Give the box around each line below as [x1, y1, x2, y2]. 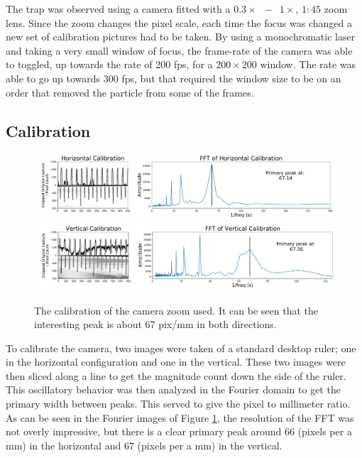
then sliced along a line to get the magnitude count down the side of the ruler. [6, 368, 346, 383]
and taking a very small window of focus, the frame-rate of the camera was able [6, 43, 353, 58]
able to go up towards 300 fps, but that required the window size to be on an [6, 70, 341, 85]
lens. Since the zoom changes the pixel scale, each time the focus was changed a [6, 15, 352, 30]
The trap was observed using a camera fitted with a [6, 1, 231, 16]
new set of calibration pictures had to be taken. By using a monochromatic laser [6, 29, 356, 44]
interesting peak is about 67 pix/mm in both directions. [34, 317, 277, 332]
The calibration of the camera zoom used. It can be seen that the [34, 302, 318, 317]
